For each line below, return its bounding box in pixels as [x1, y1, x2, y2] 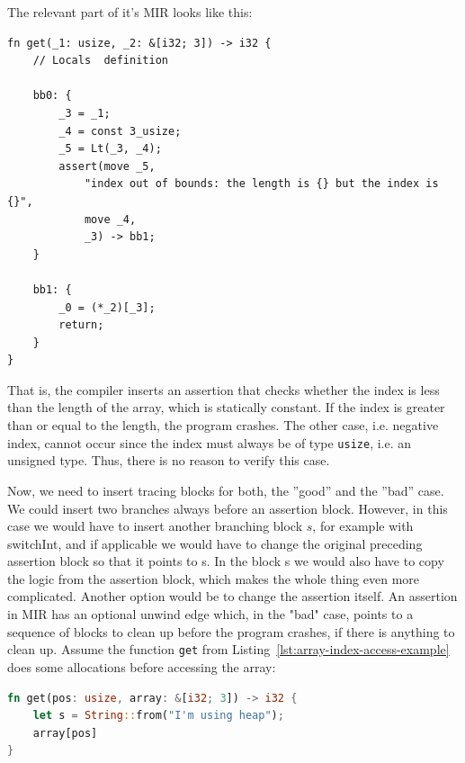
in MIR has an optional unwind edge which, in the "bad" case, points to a [7, 605, 414, 624]
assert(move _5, [58, 159, 156, 173]
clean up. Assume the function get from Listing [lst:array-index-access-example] [7, 640, 450, 659]
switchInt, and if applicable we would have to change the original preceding [7, 534, 423, 552]
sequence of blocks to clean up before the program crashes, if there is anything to [7, 622, 455, 641]
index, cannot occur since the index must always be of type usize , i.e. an [7, 433, 412, 452]
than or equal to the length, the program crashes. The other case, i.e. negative [7, 416, 439, 435]
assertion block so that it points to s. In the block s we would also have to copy [7, 552, 444, 570]
